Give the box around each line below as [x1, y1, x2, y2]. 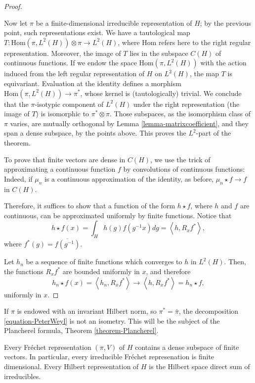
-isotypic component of [35, 98, 104, 109]
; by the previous [200, 17, 251, 28]
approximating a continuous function [4, 164, 116, 174]
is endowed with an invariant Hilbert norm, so [17, 306, 157, 316]
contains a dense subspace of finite [135, 341, 239, 352]
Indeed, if [4, 173, 33, 184]
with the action [200, 57, 247, 68]
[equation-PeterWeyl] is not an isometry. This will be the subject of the [4, 315, 220, 326]
